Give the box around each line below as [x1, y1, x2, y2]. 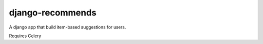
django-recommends [9, 7, 97, 18]
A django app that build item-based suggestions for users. [9, 24, 126, 30]
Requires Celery [9, 33, 41, 39]
